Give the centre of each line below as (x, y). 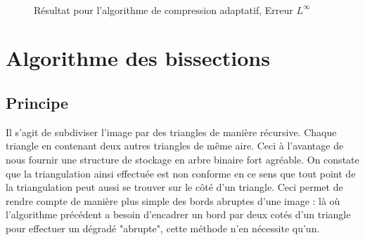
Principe (37, 102)
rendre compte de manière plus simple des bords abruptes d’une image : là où (173, 200)
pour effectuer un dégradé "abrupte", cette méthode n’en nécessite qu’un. (163, 228)
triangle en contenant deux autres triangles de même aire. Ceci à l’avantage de (175, 146)
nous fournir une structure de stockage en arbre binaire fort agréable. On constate (182, 159)
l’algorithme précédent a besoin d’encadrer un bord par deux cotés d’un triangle (178, 214)
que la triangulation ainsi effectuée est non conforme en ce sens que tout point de (181, 173)
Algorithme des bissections (138, 58)
